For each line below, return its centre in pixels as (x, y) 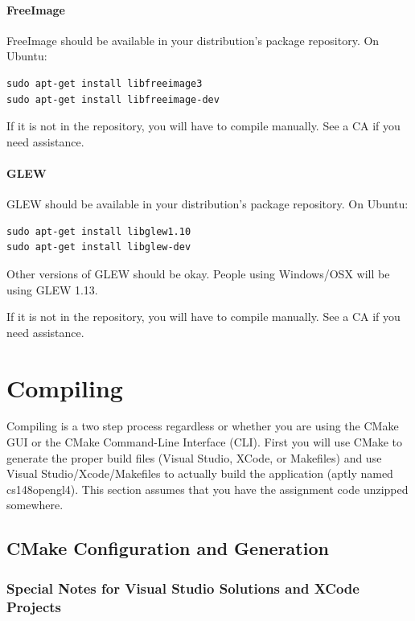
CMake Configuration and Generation (168, 548)
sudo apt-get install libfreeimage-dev (113, 99)
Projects (34, 606)
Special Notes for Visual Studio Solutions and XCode (183, 588)
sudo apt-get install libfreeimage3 (105, 83)
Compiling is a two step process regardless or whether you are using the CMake (203, 426)
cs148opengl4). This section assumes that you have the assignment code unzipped (207, 489)
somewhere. (35, 505)
